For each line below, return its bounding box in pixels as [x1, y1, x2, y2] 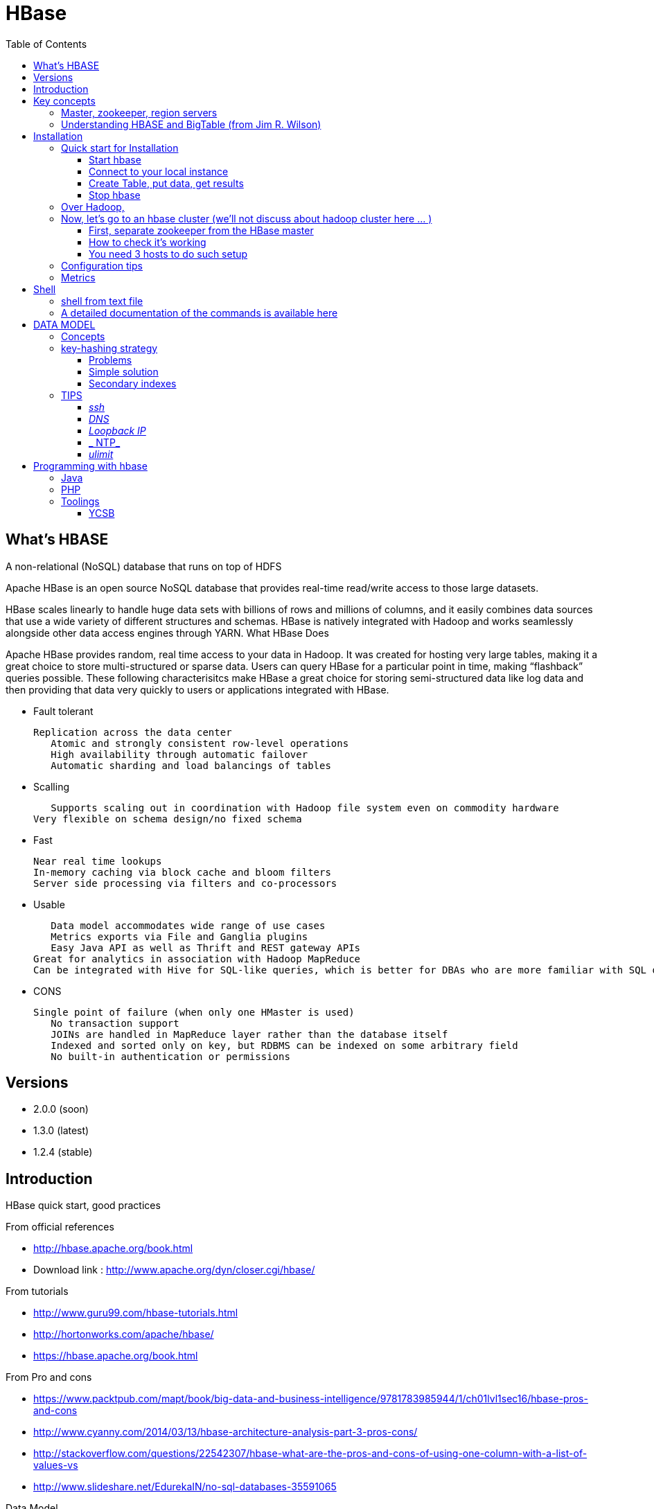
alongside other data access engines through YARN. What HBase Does [6, 626, 329, 639]
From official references [6, 1221, 114, 1233]
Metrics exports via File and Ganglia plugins [51, 930, 308, 942]
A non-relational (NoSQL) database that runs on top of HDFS [6, 560, 282, 572]
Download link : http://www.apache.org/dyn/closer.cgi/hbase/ [33, 1264, 315, 1276]
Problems [89, 353, 132, 366]
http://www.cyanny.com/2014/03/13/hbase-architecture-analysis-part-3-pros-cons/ [33, 1426, 418, 1438]
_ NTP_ [89, 436, 121, 448]
